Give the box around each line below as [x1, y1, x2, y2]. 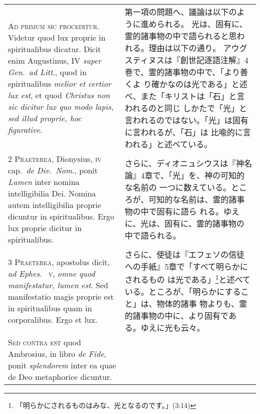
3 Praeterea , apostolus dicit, [8, 256, 110, 268]
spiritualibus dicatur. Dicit [8, 43, 101, 55]
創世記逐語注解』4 [180, 54, 248, 66]
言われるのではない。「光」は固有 [124, 114, 248, 126]
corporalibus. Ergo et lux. [8, 314, 98, 326]
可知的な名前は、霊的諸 [148, 193, 237, 205]
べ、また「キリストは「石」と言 [124, 90, 245, 102]
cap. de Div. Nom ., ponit [8, 164, 98, 176]
